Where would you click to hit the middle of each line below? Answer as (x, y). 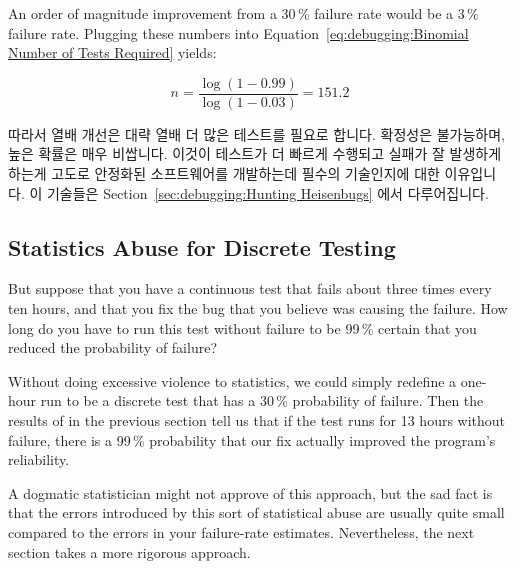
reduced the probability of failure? (112, 347)
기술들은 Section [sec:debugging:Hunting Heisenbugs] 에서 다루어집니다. (267, 192)
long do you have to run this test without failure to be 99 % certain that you (242, 327)
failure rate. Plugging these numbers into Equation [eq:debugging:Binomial (238, 32)
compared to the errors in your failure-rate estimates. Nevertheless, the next (241, 531)
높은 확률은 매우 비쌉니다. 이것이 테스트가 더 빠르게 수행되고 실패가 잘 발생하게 (255, 153)
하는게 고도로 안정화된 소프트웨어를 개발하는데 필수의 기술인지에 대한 (224, 173)
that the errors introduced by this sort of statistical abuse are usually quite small (256, 512)
